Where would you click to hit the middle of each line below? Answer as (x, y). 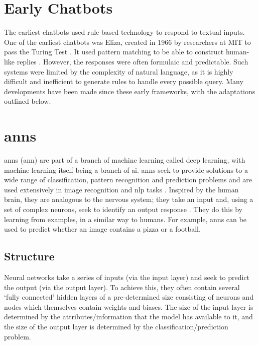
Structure (29, 256)
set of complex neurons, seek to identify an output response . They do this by (123, 209)
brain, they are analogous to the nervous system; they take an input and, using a (129, 199)
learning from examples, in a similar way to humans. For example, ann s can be (125, 219)
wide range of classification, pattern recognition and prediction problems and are (128, 180)
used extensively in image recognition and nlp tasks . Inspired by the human (121, 189)
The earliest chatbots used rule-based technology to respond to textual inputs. (124, 32)
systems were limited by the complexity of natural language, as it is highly (119, 71)
